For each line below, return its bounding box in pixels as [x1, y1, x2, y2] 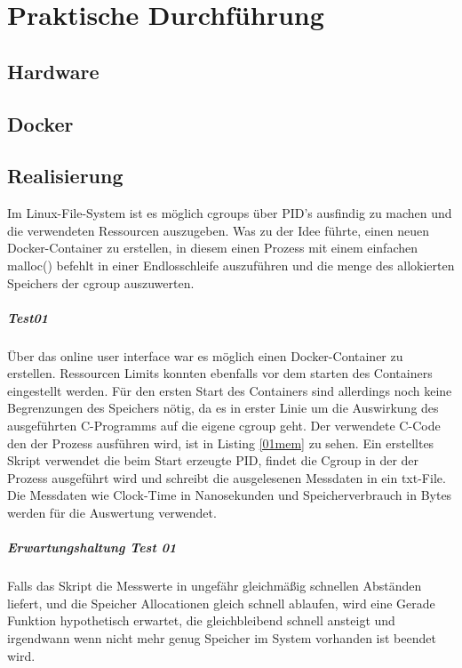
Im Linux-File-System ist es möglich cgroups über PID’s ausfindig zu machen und [7, 204, 452, 222]
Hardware [7, 57, 100, 85]
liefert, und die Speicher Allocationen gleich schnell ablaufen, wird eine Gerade [7, 593, 435, 612]
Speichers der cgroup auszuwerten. [7, 273, 195, 292]
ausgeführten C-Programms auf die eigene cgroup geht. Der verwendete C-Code [7, 416, 441, 435]
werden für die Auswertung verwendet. [7, 503, 217, 522]
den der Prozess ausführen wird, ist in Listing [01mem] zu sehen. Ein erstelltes [7, 433, 434, 452]
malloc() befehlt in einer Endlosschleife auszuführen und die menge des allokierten [7, 255, 455, 274]
